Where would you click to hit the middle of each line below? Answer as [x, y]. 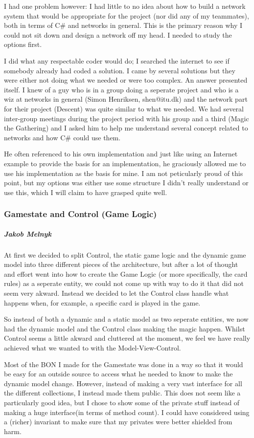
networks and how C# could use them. [62, 137]
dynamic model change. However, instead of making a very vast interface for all [123, 383]
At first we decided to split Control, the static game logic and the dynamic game [125, 254]
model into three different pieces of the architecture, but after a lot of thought [121, 264]
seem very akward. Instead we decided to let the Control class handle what [116, 293]
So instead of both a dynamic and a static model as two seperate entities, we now [126, 319]
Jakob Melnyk [28, 233]
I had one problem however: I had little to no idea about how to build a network [125, 6]
